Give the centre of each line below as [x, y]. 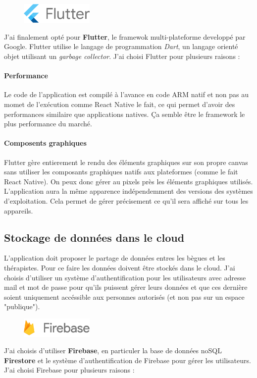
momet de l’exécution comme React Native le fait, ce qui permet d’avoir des [120, 104]
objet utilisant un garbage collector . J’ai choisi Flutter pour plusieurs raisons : [122, 56]
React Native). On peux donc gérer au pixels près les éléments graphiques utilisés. [128, 181]
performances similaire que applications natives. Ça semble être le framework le [125, 114]
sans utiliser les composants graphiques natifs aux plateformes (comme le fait [121, 172]
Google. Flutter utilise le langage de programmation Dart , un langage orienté [121, 46]
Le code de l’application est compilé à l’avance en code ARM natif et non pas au [127, 94]
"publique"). [22, 306]
